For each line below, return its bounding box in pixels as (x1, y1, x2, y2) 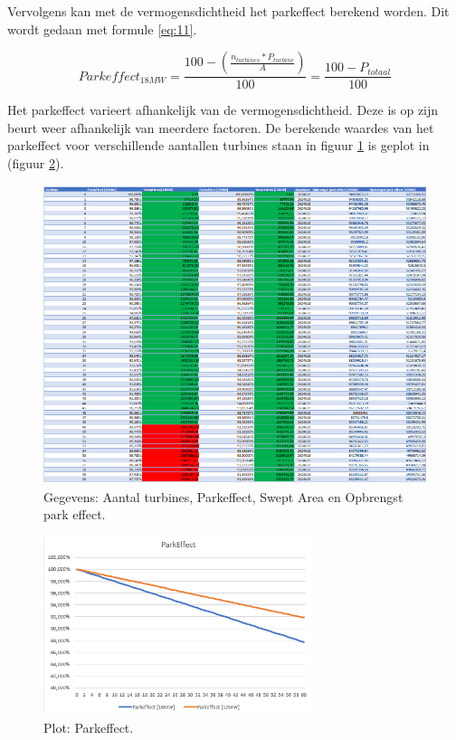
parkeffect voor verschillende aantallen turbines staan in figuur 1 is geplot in (7, 136, 430, 155)
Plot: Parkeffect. (43, 717, 134, 736)
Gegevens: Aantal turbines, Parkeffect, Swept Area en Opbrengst (43, 487, 404, 506)
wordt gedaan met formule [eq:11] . (7, 19, 197, 38)
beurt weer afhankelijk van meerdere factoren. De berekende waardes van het (7, 118, 434, 137)
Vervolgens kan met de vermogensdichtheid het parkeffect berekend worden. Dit (7, 2, 450, 20)
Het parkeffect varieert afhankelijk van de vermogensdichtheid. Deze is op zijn (7, 100, 439, 119)
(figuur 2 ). (7, 154, 64, 172)
